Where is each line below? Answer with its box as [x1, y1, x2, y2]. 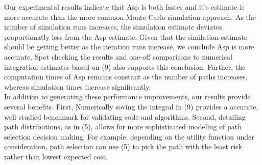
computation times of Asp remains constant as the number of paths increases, [4, 71, 248, 82]
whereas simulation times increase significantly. [4, 81, 151, 92]
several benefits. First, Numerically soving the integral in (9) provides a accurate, [4, 101, 258, 112]
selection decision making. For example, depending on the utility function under [4, 131, 254, 142]
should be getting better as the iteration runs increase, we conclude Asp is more [4, 41, 254, 52]
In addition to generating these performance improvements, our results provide [4, 91, 251, 102]
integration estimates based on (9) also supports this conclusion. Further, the [4, 61, 246, 72]
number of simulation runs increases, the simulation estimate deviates [4, 21, 222, 32]
